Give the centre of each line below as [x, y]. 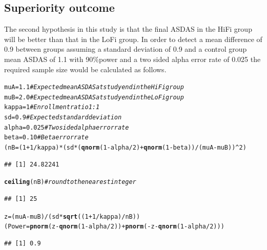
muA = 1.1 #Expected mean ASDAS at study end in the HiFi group [94, 87]
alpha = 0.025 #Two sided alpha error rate [67, 127]
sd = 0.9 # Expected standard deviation [63, 118]
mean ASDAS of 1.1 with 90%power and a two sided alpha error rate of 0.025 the [132, 59]
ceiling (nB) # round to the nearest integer [70, 182]
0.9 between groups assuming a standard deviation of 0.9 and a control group [126, 49]
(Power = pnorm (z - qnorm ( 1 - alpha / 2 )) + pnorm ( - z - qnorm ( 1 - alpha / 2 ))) [114, 227]
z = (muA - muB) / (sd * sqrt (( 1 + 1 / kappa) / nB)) [72, 216]
